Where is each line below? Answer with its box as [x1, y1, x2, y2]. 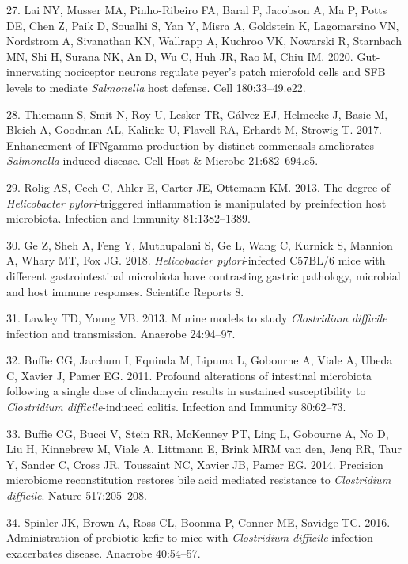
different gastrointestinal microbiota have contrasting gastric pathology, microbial [6, 267, 401, 284]
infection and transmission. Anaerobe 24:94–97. [6, 325, 236, 341]
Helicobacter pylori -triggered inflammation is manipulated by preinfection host [6, 194, 387, 211]
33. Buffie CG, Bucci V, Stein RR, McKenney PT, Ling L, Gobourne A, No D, [6, 425, 389, 441]
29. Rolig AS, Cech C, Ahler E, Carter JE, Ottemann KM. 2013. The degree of [6, 178, 391, 195]
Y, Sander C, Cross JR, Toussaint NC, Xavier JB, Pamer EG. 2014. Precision [6, 455, 383, 472]
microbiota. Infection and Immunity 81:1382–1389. [6, 210, 251, 227]
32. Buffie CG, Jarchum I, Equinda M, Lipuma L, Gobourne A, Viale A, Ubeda [6, 352, 393, 368]
